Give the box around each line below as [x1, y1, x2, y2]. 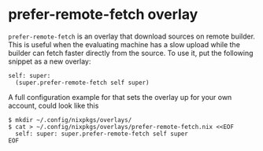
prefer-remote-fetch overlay [8, 6, 198, 24]
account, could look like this [8, 101, 99, 110]
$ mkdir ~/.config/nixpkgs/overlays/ [8, 116, 132, 123]
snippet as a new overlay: [8, 57, 91, 66]
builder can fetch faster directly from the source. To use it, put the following [8, 48, 254, 57]
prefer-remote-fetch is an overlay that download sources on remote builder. [8, 31, 256, 41]
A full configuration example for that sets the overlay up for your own [8, 92, 232, 101]
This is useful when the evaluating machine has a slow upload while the [8, 39, 240, 49]
